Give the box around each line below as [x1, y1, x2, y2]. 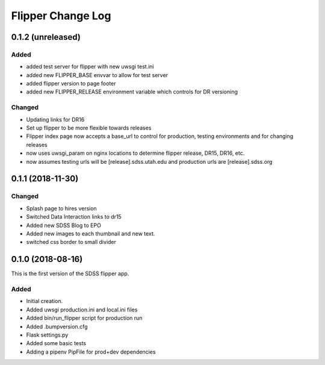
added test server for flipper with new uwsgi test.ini [26, 63, 154, 70]
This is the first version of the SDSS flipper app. [11, 270, 129, 277]
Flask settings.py [26, 331, 69, 338]
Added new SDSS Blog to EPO [26, 222, 102, 229]
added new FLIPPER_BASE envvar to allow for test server [26, 71, 169, 78]
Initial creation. [26, 298, 63, 305]
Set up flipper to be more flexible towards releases [26, 124, 152, 132]
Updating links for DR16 [26, 116, 85, 123]
